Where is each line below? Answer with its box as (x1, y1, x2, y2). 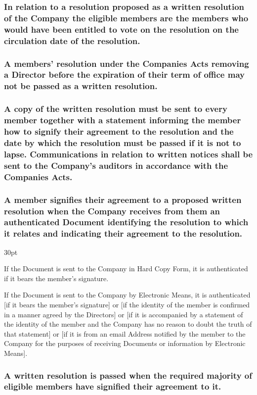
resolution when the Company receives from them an (4, 204, 220, 217)
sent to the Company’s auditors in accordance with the (4, 159, 228, 171)
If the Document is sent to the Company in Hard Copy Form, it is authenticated (4, 263, 248, 274)
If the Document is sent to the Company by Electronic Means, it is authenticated (4, 290, 251, 300)
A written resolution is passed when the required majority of (4, 369, 252, 381)
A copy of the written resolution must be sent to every (4, 102, 227, 115)
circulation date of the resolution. (4, 34, 140, 47)
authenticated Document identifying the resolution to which (4, 216, 249, 228)
